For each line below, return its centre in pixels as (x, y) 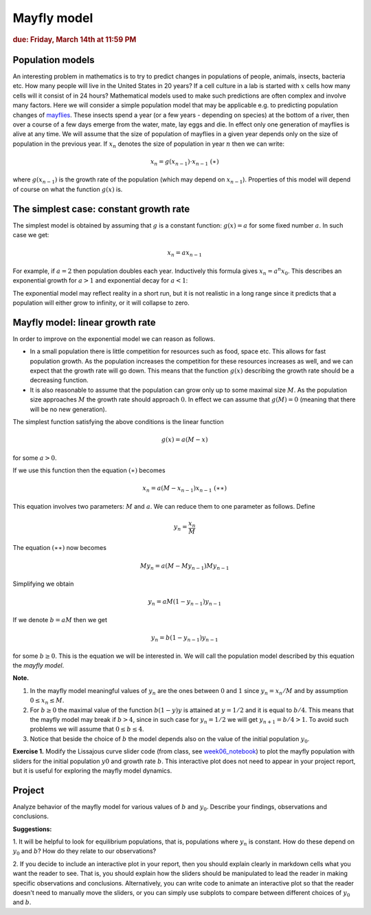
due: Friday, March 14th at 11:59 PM (75, 39)
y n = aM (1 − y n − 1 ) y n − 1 (185, 603)
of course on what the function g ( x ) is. (68, 189)
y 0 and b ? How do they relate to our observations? (85, 852)
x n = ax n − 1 (185, 254)
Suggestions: (32, 829)
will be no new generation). (68, 409)
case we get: (31, 235)
